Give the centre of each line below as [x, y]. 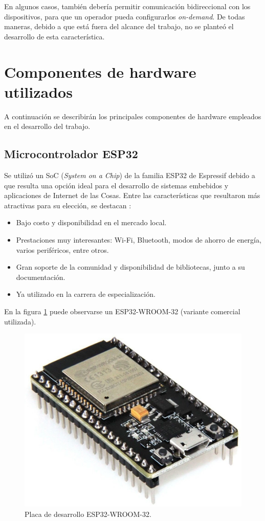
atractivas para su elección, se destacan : [68, 205]
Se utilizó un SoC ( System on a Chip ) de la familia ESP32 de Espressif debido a [130, 175]
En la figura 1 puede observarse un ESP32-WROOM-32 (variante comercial [122, 311]
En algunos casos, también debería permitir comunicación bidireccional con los [127, 6]
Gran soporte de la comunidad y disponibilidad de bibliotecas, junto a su [130, 267]
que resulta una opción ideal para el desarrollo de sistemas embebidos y [116, 185]
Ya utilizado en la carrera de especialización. [86, 294]
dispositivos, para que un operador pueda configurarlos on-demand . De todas [125, 16]
